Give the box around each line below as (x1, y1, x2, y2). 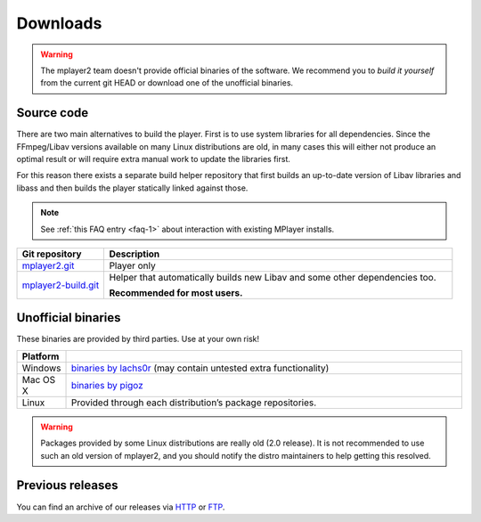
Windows (21, 362, 61, 374)
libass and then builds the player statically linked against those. (16, 183, 249, 193)
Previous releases (16, 477, 118, 493)
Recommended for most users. (109, 286, 243, 298)
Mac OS (21, 373, 56, 386)
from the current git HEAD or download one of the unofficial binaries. (40, 77, 294, 88)
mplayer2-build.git (21, 279, 100, 291)
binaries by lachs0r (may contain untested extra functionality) (70, 362, 330, 374)
